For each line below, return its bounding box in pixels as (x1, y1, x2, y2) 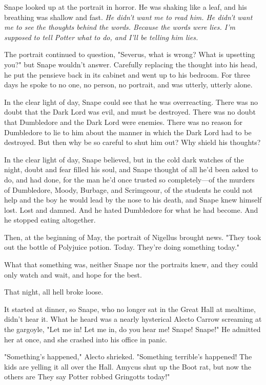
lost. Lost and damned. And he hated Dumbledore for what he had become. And (4, 204, 258, 215)
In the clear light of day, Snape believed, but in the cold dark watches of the (4, 154, 244, 164)
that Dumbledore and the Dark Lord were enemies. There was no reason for (4, 116, 242, 127)
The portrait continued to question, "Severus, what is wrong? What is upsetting (4, 49, 255, 60)
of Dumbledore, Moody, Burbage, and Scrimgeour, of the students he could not (4, 184, 253, 195)
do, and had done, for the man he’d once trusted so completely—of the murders (4, 174, 255, 185)
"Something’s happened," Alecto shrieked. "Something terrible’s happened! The (4, 351, 252, 362)
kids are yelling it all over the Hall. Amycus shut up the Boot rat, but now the (4, 361, 251, 372)
